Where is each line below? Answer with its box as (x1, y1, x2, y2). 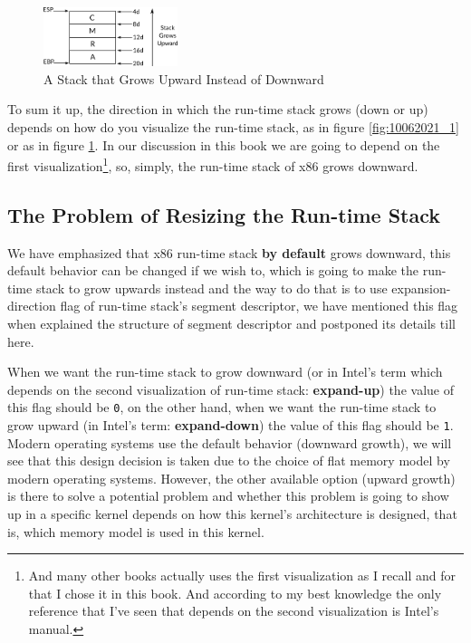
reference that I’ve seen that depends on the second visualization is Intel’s (28, 601, 439, 620)
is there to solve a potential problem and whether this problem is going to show (7, 486, 449, 505)
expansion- (391, 278, 451, 297)
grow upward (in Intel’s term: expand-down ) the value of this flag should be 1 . (7, 416, 454, 434)
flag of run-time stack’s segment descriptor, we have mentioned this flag (60, 296, 458, 315)
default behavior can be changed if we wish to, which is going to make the (7, 261, 419, 280)
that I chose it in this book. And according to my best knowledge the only (28, 583, 442, 602)
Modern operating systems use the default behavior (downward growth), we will (7, 433, 452, 452)
